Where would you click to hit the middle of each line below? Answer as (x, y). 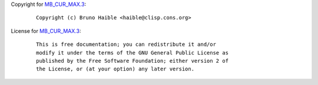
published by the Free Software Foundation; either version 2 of (132, 61)
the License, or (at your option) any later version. (115, 69)
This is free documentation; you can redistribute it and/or (126, 45)
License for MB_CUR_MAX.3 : (46, 31)
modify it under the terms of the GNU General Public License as (132, 52)
